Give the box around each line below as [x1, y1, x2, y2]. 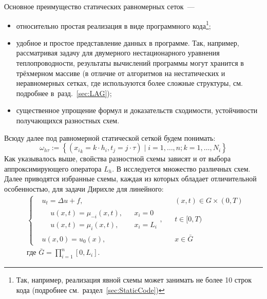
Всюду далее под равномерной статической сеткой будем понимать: [4, 132, 216, 143]
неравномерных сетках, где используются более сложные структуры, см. [16, 78, 243, 88]
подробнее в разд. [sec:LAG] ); [16, 87, 112, 98]
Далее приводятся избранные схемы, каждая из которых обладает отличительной [4, 173, 257, 184]
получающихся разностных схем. [16, 115, 120, 125]
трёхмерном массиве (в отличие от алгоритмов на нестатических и [16, 67, 225, 78]
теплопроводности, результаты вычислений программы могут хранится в [16, 58, 244, 68]
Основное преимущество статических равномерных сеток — [4, 1, 195, 11]
